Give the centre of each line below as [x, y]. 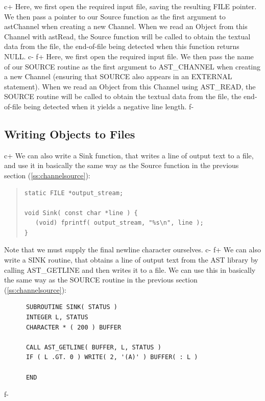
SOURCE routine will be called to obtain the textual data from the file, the [123, 96]
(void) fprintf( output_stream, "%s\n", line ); [119, 223]
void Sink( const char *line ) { [81, 213]
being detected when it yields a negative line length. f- [109, 106]
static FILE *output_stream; [74, 193]
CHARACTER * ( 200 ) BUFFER [74, 327]
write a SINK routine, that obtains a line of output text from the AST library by [131, 260]
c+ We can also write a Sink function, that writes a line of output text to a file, [129, 155]
